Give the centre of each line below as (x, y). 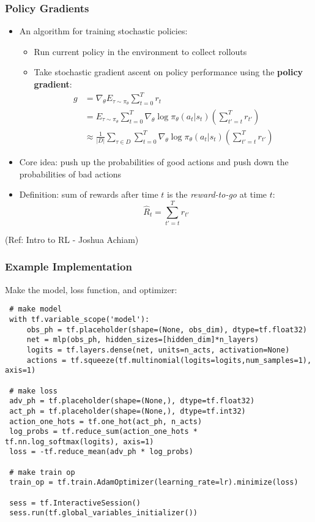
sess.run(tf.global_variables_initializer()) (103, 513)
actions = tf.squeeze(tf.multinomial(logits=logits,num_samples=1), (169, 360)
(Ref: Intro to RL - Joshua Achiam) (72, 239)
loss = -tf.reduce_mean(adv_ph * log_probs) (101, 452)
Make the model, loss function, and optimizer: (91, 289)
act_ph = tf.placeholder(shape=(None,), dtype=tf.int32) (128, 411)
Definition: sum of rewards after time (89, 194)
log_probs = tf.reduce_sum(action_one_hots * (103, 432)
